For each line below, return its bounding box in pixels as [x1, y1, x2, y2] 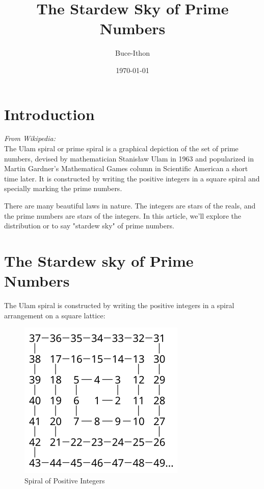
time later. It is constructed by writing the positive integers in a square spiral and [4, 173, 260, 183]
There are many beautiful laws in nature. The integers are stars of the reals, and [4, 200, 256, 211]
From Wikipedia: [4, 133, 56, 144]
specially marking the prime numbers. [4, 183, 122, 194]
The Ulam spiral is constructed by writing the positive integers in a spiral [4, 300, 234, 311]
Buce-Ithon [115, 48, 150, 58]
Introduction [4, 103, 95, 124]
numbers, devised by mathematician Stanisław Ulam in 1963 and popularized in [4, 153, 254, 164]
